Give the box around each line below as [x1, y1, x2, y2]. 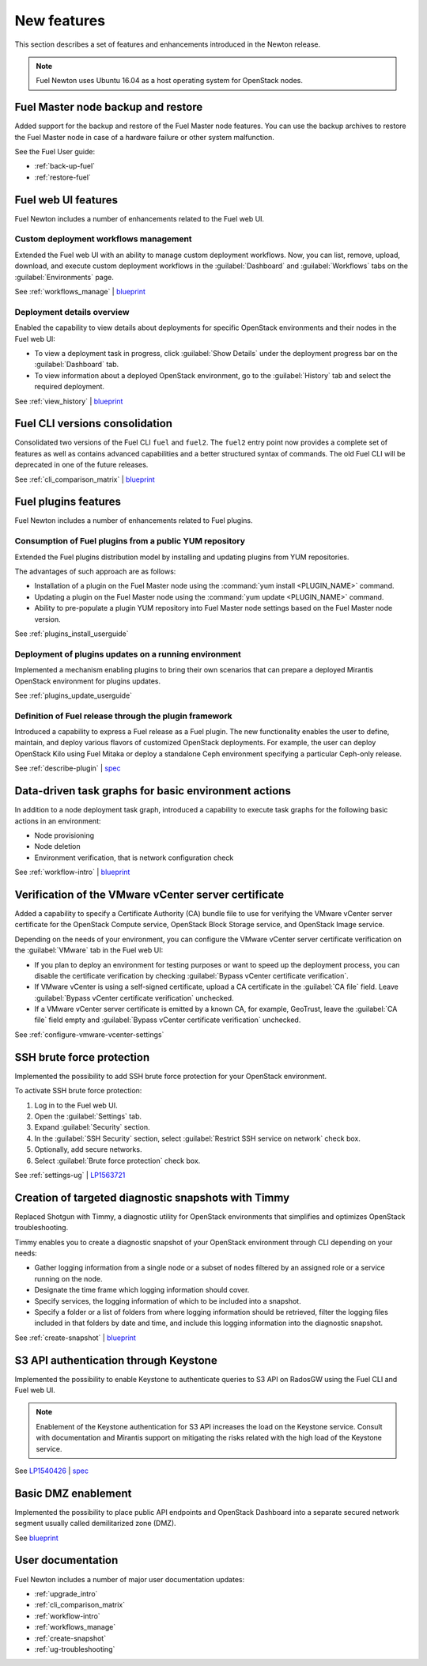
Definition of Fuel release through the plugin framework [14, 710, 232, 721]
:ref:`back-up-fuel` [34, 161, 95, 171]
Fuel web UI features [14, 193, 119, 206]
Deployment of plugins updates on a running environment [14, 649, 241, 660]
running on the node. [34, 1274, 103, 1283]
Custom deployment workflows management [14, 233, 193, 244]
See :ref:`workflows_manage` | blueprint [14, 287, 146, 297]
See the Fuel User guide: [14, 147, 95, 157]
